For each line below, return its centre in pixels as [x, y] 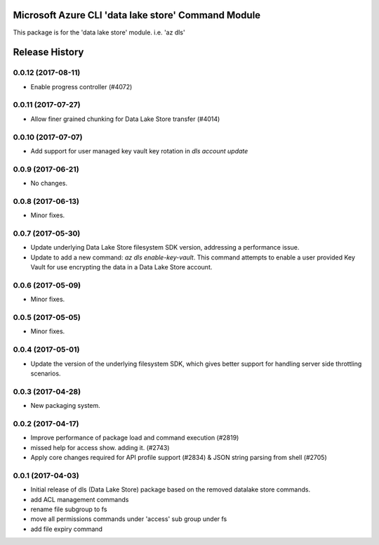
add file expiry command [67, 529]
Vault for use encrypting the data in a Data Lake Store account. [121, 267]
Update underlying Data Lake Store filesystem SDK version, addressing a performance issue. [165, 248]
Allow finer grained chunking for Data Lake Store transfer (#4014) [125, 119]
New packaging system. [66, 406]
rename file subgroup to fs [69, 509]
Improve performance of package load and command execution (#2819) [135, 438]
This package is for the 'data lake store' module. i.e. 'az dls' [99, 32]
